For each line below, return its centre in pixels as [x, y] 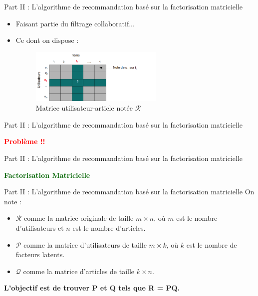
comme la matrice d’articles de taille [79, 271]
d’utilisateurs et [40, 227]
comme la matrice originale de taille [79, 218]
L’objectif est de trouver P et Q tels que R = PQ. [92, 288]
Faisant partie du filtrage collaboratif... [75, 23]
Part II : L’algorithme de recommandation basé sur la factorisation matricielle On [129, 192]
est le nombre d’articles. [109, 227]
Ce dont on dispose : [47, 40]
